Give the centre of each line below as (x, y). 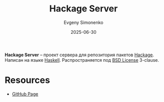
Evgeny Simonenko (83, 22)
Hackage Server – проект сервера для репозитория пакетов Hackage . (79, 55)
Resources (27, 80)
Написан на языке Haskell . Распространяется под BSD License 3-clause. (82, 60)
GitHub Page (25, 94)
